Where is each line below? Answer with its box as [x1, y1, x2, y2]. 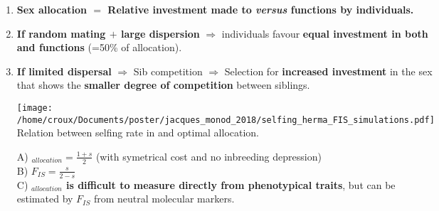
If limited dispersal [16, 63, 112, 78]
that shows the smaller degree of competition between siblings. [16, 77, 310, 92]
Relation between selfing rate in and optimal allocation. [16, 125, 260, 140]
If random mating [16, 26, 106, 40]
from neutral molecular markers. [93, 191, 235, 206]
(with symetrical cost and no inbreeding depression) [95, 148, 322, 163]
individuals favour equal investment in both [221, 26, 428, 40]
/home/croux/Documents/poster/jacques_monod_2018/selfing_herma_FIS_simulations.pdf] [16, 114, 435, 125]
